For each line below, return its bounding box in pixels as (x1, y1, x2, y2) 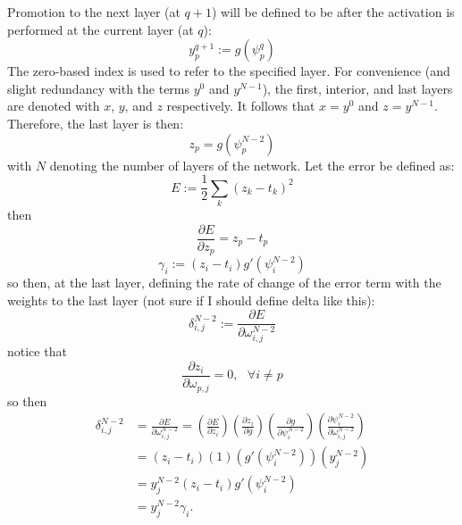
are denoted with (7, 96, 100, 115)
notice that (7, 342, 67, 361)
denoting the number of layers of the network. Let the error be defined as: (49, 155, 455, 174)
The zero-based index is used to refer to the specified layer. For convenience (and (7, 62, 450, 80)
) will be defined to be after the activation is (211, 3, 455, 21)
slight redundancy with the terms (7, 79, 190, 97)
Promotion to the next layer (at (7, 3, 181, 21)
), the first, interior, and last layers (262, 79, 453, 97)
